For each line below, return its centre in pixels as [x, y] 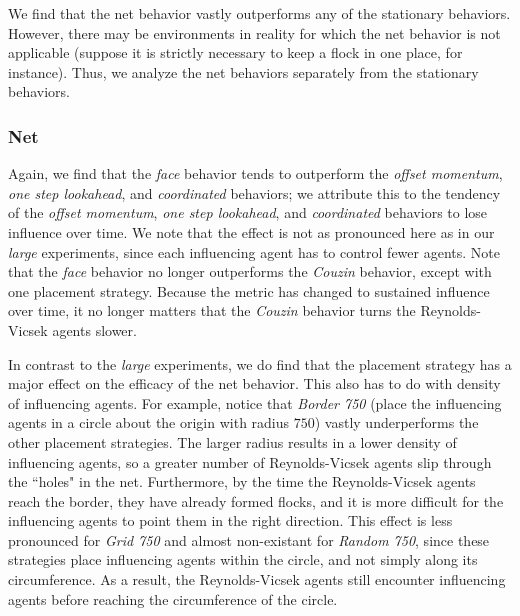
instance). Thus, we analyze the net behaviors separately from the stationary [243, 71]
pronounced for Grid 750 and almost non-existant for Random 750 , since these [249, 539]
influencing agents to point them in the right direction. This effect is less [230, 520]
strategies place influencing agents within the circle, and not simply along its [243, 559]
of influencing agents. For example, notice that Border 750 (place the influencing [255, 402]
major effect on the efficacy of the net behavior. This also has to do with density [254, 383]
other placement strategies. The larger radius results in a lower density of [232, 441]
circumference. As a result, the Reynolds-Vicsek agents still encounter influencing [257, 579]
